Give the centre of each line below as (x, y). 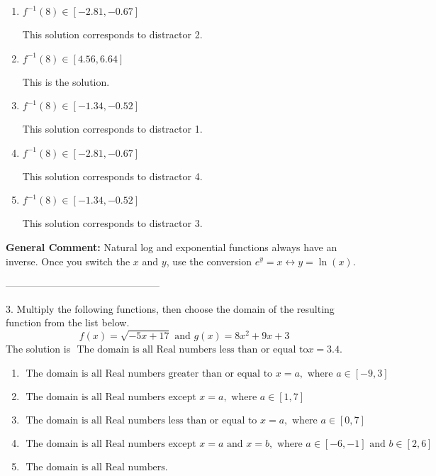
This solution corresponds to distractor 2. (112, 34)
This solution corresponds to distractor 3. (112, 223)
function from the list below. (68, 322)
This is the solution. (66, 81)
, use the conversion (209, 261)
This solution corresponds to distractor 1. (112, 129)
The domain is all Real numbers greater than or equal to (149, 373)
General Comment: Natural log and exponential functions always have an (172, 247)
